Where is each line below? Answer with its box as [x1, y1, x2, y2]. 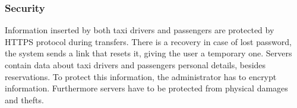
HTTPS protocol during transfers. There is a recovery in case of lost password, [5, 35, 292, 47]
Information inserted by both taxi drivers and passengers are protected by [5, 24, 274, 36]
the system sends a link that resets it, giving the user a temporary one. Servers [5, 47, 292, 59]
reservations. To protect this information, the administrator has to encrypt [5, 70, 277, 82]
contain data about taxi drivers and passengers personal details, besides [5, 59, 266, 71]
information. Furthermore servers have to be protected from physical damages [5, 82, 288, 94]
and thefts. [5, 93, 44, 106]
